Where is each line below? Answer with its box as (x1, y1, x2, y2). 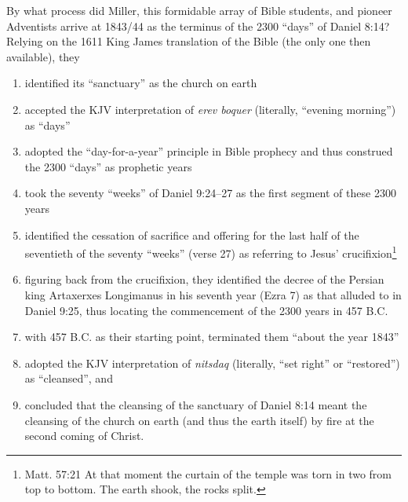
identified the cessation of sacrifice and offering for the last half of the (24, 226, 359, 243)
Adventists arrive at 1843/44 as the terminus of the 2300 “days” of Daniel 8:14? (6, 17, 390, 34)
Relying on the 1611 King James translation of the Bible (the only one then (6, 33, 371, 49)
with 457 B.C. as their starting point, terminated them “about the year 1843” (24, 328, 399, 345)
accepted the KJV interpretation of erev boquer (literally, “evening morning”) (24, 101, 396, 117)
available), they (6, 48, 80, 64)
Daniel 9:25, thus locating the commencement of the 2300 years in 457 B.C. (24, 302, 388, 318)
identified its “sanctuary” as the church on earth (24, 75, 257, 91)
